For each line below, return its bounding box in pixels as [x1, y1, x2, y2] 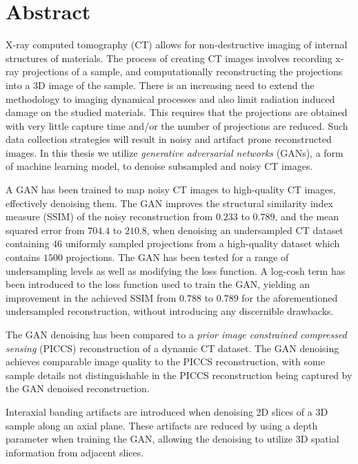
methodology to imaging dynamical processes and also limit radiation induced [6, 91, 335, 106]
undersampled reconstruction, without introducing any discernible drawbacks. [6, 304, 334, 318]
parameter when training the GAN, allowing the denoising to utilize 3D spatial [6, 432, 339, 446]
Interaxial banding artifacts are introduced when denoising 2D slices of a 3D [6, 404, 328, 418]
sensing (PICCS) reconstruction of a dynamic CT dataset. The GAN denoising [6, 340, 339, 355]
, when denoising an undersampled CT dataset [146, 222, 344, 237]
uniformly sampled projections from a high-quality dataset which [65, 236, 340, 251]
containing [6, 236, 50, 251]
